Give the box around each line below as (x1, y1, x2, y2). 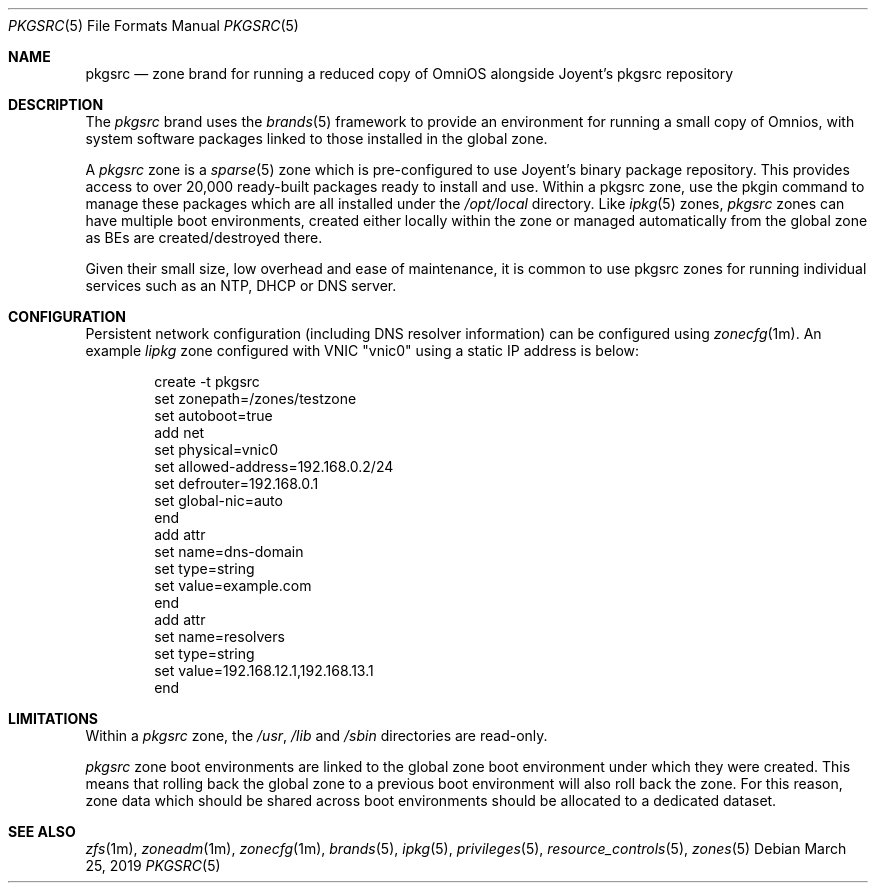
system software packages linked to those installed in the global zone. (85, 130, 548, 147)
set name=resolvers (154, 628, 285, 645)
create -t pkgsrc (154, 373, 260, 390)
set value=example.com (154, 577, 312, 594)
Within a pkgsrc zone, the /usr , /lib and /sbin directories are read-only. (85, 727, 548, 744)
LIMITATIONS (8, 710, 99, 727)
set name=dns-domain (154, 543, 304, 560)
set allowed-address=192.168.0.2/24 (154, 458, 394, 475)
